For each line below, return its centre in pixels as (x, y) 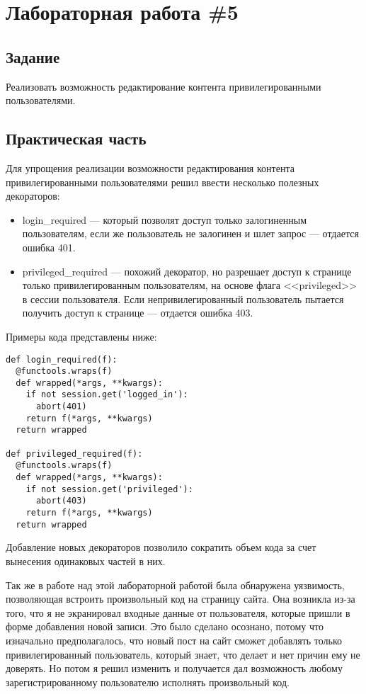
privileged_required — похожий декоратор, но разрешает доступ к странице (187, 271)
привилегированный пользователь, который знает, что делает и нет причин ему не (183, 654)
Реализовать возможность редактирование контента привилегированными (164, 86)
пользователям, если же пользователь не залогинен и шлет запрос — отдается (190, 233)
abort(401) (61, 407)
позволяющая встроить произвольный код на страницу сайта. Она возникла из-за (181, 599)
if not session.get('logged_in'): (107, 395)
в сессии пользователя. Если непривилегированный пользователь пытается (183, 298)
